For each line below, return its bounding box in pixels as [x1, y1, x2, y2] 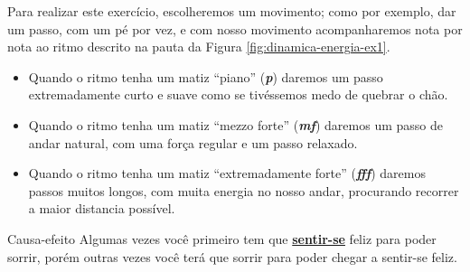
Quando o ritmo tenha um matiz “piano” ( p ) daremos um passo [28, 67, 383, 86]
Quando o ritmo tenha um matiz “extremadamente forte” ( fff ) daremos [28, 164, 426, 183]
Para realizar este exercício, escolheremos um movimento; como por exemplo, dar [7, 2, 456, 20]
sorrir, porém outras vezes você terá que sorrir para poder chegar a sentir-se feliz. [7, 247, 457, 266]
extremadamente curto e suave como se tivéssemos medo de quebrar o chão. [28, 85, 448, 104]
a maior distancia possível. [28, 199, 175, 218]
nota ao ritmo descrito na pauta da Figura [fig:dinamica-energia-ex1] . [7, 37, 390, 56]
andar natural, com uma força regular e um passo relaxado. [28, 133, 358, 152]
